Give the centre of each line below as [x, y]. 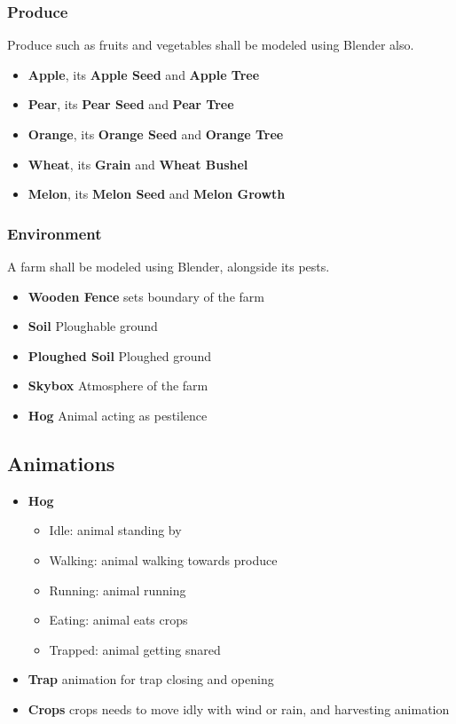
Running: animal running [118, 590]
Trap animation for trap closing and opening [151, 679]
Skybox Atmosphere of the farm [118, 386]
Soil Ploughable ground [93, 326]
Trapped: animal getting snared [135, 649]
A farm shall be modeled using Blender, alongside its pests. [169, 266]
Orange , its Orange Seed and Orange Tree [156, 134]
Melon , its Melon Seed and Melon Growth [157, 194]
